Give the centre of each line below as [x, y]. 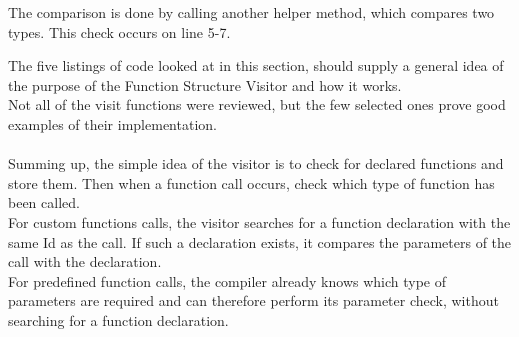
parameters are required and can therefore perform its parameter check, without [253, 300]
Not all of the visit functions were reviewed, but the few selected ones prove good [257, 104]
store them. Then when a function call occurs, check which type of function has [251, 182]
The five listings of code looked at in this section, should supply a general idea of [256, 65]
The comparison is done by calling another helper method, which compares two [251, 12]
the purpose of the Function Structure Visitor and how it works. [205, 84]
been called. [44, 202]
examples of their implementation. [112, 123]
